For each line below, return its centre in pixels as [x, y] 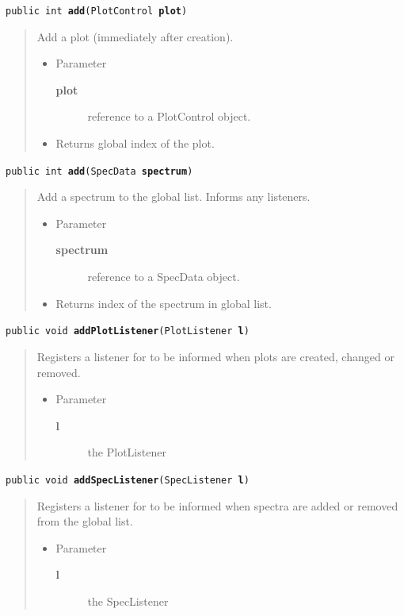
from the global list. [85, 521]
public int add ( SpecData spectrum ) [99, 171]
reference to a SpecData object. [164, 277]
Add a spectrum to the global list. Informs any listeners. [173, 196]
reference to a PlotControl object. [169, 116]
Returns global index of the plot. [135, 143]
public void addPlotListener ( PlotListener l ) [128, 331]
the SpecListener [128, 601]
